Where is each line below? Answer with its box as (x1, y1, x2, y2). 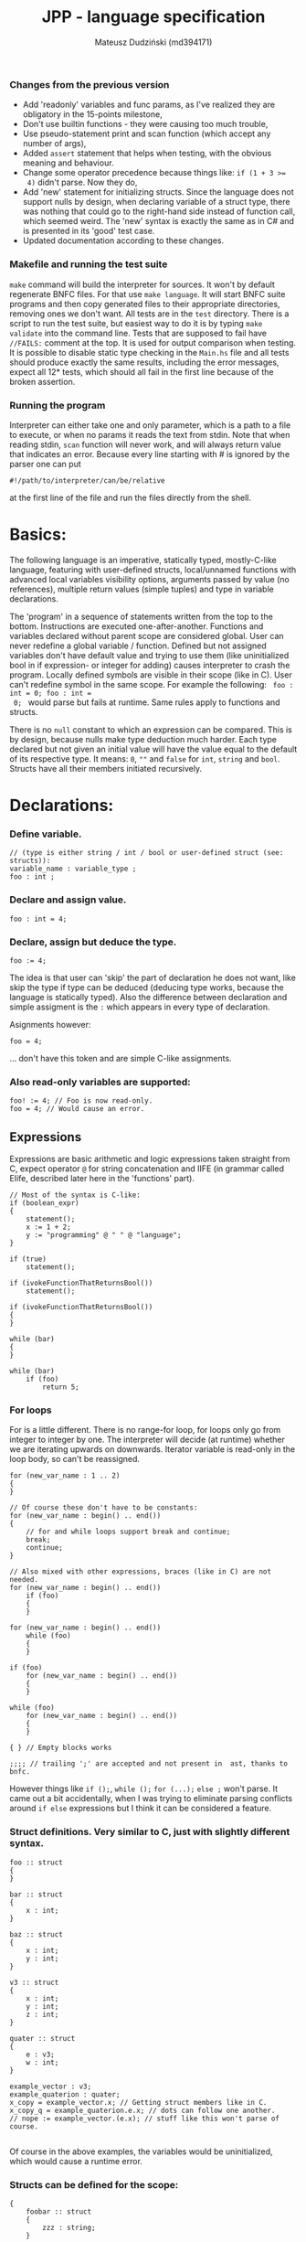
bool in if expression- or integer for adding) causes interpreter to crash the (9, 659, 290, 670)
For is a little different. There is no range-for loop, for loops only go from (9, 1425, 281, 1436)
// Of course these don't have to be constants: (9, 1503, 198, 1512)
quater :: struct (9, 2034, 76, 2043)
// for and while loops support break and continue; (26, 1527, 231, 1537)
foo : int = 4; (9, 914, 68, 923)
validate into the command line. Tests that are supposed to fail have (9, 327, 268, 338)
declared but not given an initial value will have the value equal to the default (9, 743, 298, 754)
